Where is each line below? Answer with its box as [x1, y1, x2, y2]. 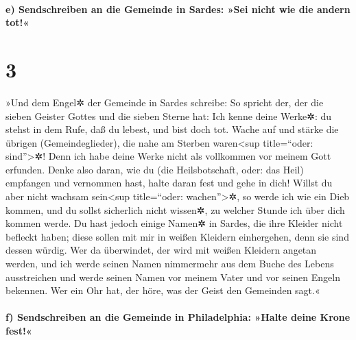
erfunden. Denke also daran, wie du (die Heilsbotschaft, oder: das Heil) [5, 162, 304, 176]
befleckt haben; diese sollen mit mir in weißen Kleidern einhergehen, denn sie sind [5, 229, 349, 243]
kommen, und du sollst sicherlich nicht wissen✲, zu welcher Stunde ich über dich [5, 202, 345, 217]
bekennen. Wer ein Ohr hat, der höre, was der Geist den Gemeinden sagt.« [5, 283, 320, 297]
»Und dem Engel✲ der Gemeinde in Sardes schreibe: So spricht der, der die [5, 95, 324, 109]
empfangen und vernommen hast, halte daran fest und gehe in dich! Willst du [5, 175, 333, 190]
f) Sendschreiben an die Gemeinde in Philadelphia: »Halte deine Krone [5, 310, 351, 324]
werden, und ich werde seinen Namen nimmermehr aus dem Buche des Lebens [5, 256, 334, 271]
